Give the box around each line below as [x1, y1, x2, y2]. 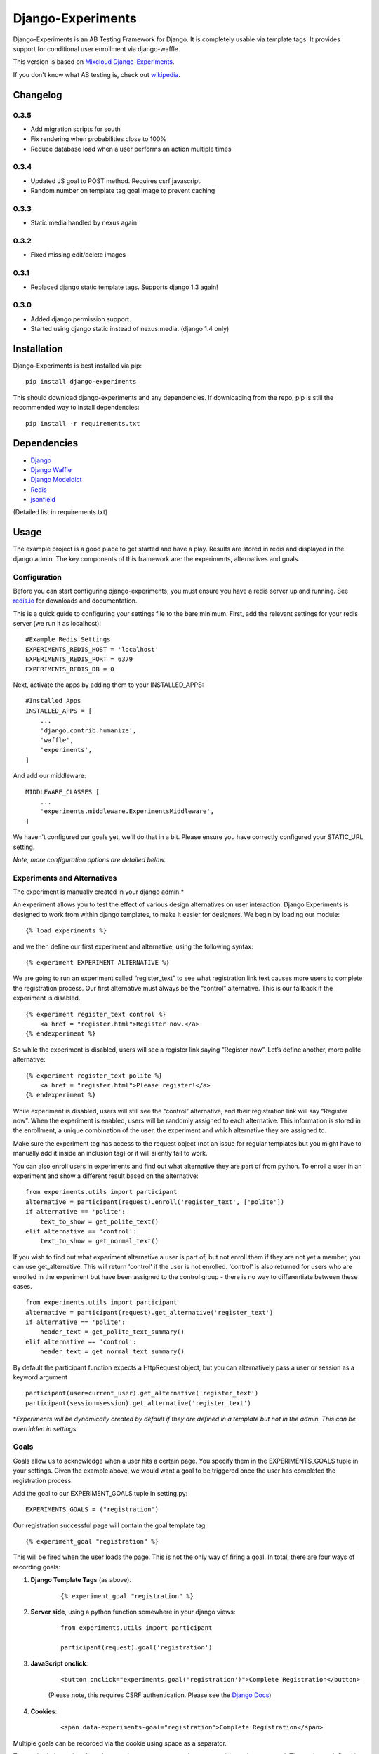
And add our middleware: [13, 772, 86, 780]
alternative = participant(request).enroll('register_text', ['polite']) [25, 1198, 285, 1206]
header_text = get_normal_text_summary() [39, 1348, 185, 1355]
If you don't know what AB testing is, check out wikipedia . [13, 70, 180, 79]
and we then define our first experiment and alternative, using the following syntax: [13, 942, 254, 951]
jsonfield [30, 495, 56, 504]
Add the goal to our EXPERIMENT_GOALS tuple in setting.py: [13, 1489, 188, 1497]
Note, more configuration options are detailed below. [13, 855, 166, 864]
